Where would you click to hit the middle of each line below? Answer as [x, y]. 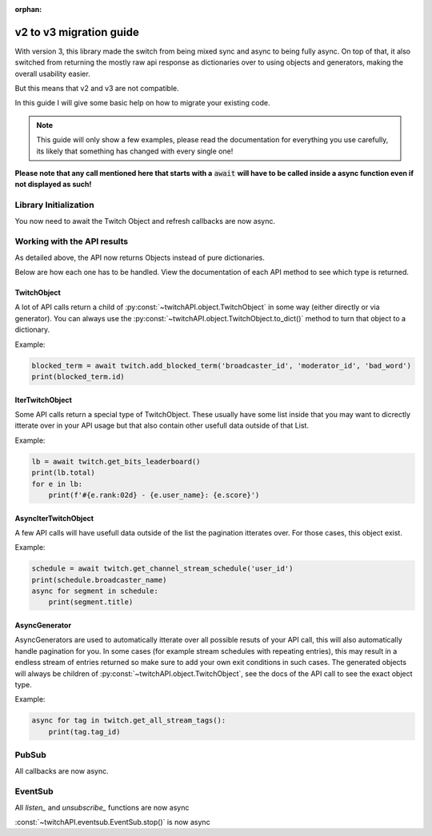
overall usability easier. [53, 74]
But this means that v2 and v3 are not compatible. [97, 89]
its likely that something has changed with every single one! [135, 151]
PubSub [31, 755]
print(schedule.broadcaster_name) [99, 580]
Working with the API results [72, 241]
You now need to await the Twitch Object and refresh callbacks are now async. [145, 221]
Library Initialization [55, 205]
